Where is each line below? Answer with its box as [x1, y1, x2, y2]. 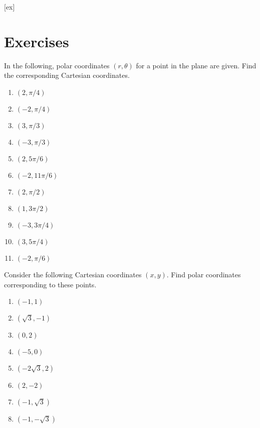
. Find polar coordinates [166, 269, 241, 279]
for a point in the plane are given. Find [136, 60, 256, 70]
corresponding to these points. [4, 279, 97, 289]
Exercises [4, 31, 69, 51]
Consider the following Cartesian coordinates [4, 269, 142, 279]
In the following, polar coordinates [4, 60, 110, 70]
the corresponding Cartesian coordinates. [4, 70, 130, 80]
